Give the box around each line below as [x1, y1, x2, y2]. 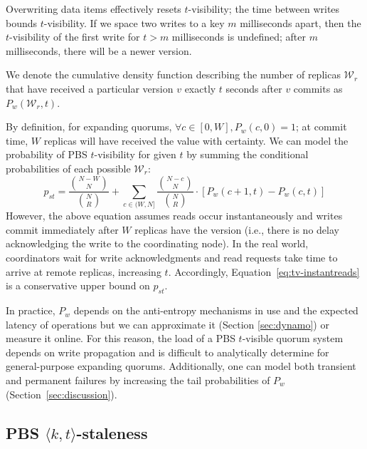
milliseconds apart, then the [240, 15, 361, 30]
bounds [6, 15, 38, 30]
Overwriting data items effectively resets [6, 1, 181, 16]
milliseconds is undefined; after [171, 29, 306, 44]
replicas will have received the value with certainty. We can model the [43, 133, 349, 148]
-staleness [76, 421, 148, 443]
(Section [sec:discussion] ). [6, 386, 117, 401]
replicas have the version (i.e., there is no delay [134, 222, 339, 237]
